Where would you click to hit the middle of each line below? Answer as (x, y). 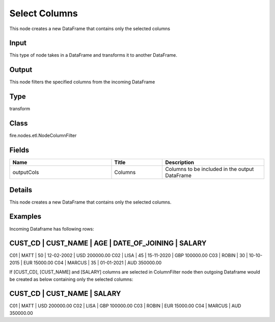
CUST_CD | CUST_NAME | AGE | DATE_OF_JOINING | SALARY (108, 243)
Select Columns (44, 13)
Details (21, 190)
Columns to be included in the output (210, 169)
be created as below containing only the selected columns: (71, 279)
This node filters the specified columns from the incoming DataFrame (82, 82)
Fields (19, 150)
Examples (25, 217)
